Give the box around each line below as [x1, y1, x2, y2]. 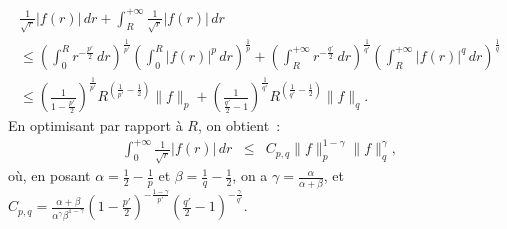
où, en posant [8, 165, 91, 186]
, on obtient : [197, 115, 281, 136]
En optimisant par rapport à [8, 115, 183, 136]
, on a [232, 165, 268, 186]
